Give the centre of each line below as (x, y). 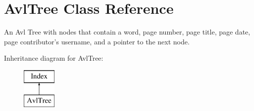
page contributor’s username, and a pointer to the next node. (97, 41)
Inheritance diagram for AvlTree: (54, 58)
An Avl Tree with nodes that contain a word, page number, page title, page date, (127, 32)
